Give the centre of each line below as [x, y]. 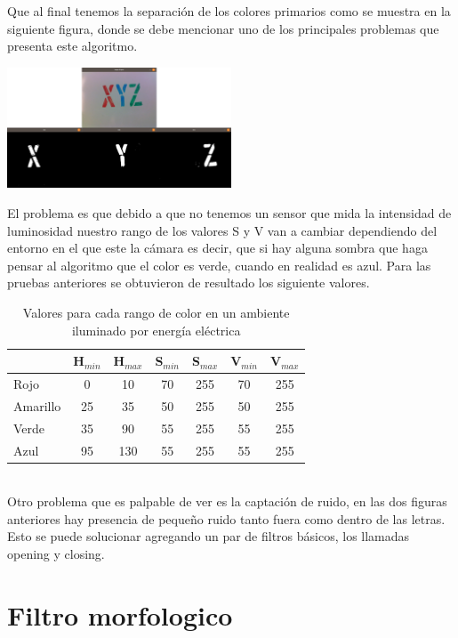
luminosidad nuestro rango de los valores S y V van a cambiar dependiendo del [222, 230]
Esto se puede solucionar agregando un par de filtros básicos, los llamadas [209, 536]
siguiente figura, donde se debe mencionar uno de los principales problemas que [223, 28]
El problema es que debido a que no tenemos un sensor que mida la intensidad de [229, 212]
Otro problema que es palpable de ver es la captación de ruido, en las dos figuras [227, 501]
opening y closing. [56, 553]
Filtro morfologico [120, 614]
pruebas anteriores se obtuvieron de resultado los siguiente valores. [189, 283]
